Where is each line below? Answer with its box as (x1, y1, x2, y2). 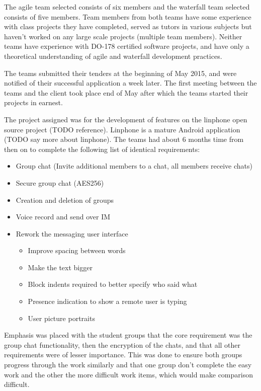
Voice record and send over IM (16, 211, 111, 222)
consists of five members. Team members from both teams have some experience (4, 11, 251, 22)
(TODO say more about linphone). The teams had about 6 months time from (4, 134, 244, 144)
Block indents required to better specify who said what (28, 279, 198, 289)
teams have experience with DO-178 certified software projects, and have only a (4, 41, 249, 51)
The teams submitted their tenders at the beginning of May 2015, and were (4, 67, 237, 78)
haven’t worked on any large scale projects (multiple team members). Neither (4, 31, 242, 41)
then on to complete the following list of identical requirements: (4, 143, 200, 154)
